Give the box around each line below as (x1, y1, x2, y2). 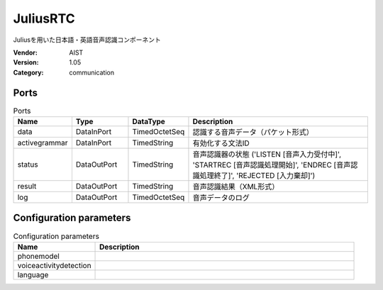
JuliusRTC (13, 11, 75, 26)
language (17, 269, 49, 279)
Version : (13, 58, 39, 67)
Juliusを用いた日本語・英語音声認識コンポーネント (13, 35, 161, 44)
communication (69, 68, 115, 77)
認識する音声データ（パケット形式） (192, 128, 313, 137)
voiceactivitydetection (17, 260, 91, 270)
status (17, 160, 38, 169)
